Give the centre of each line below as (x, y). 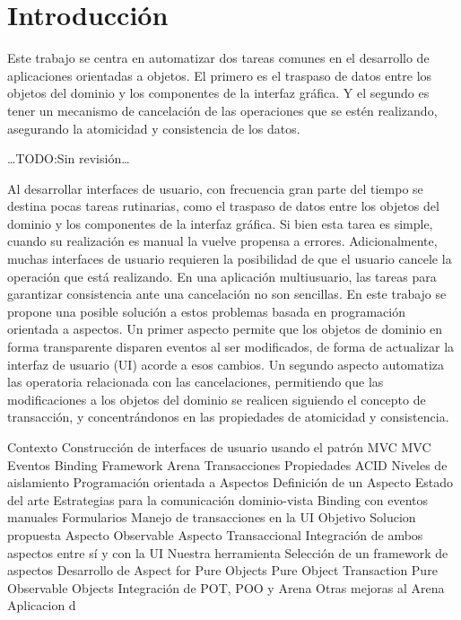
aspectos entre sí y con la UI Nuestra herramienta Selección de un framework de (228, 552)
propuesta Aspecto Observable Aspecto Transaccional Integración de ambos (215, 534)
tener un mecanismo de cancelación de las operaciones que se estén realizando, (222, 110)
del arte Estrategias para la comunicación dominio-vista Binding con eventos (218, 499)
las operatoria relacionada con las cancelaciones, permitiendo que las (196, 382)
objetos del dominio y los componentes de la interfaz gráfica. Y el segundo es (218, 93)
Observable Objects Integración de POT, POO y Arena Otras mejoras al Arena (226, 587)
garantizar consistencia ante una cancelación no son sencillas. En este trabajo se (227, 294)
